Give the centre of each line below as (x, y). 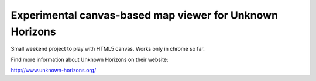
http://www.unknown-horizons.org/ (54, 71)
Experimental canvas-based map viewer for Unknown (144, 15)
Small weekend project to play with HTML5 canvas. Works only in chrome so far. (108, 49)
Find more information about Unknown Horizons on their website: (90, 59)
